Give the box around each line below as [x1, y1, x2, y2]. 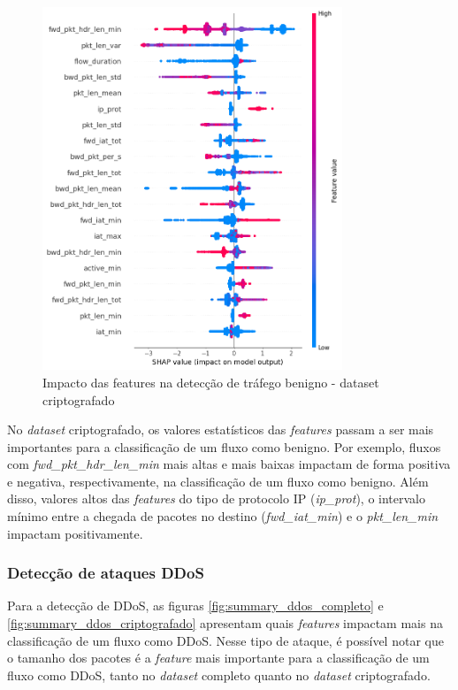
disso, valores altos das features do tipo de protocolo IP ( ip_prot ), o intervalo [7, 489, 425, 508]
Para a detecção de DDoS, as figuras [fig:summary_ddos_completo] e [7, 596, 384, 615]
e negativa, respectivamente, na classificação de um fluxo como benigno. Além [7, 471, 429, 490]
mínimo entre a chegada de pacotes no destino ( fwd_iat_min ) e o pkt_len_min [7, 507, 439, 525]
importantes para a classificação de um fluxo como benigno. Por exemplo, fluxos [7, 437, 441, 456]
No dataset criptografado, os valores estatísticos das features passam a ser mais [7, 420, 434, 439]
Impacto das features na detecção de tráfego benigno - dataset [42, 372, 379, 391]
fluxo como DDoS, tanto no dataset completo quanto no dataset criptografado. [7, 665, 431, 684]
